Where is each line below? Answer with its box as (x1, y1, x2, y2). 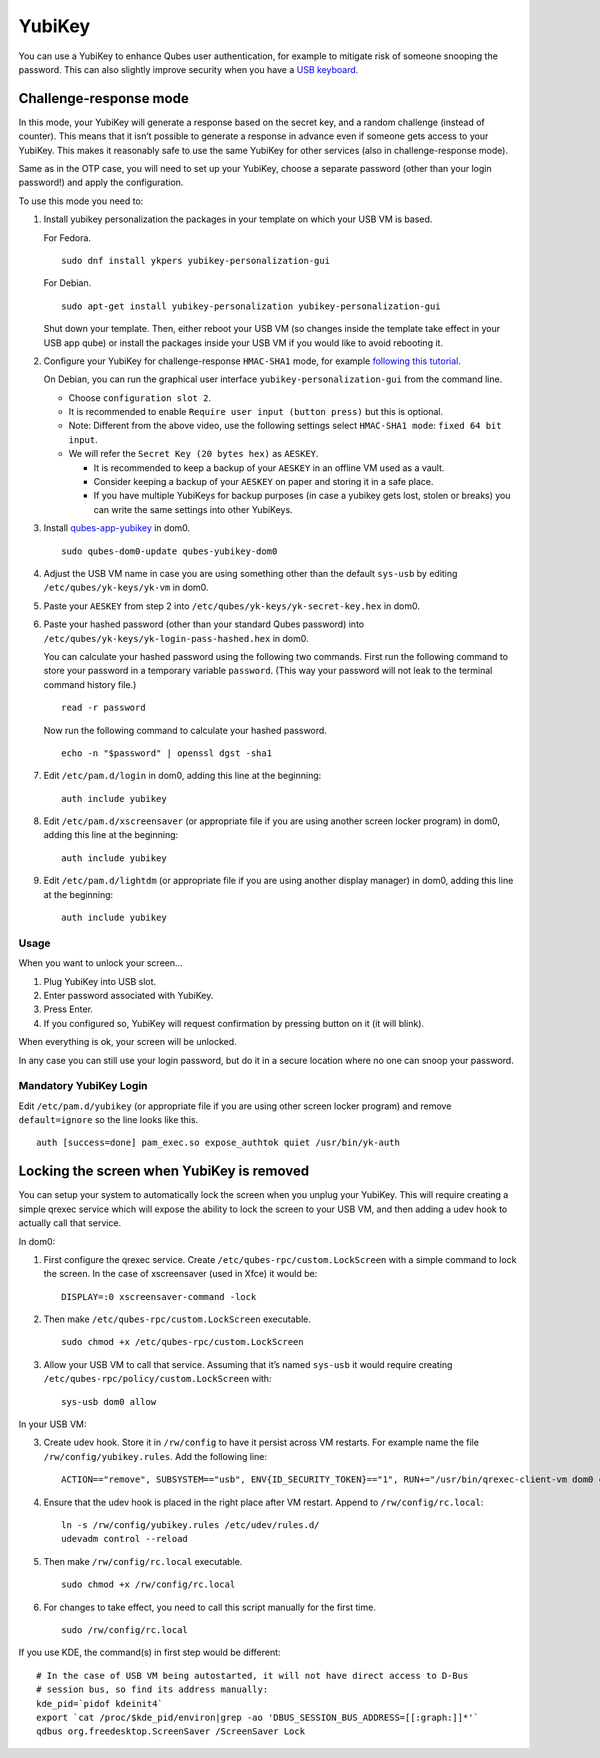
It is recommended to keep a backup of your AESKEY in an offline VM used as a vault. (93, 461, 445, 474)
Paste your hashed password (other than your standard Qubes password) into (43, 618, 365, 630)
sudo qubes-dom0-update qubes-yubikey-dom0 (61, 545, 278, 557)
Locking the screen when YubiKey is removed (18, 1163, 310, 1180)
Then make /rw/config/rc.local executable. (43, 1555, 243, 1567)
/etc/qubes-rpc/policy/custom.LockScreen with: (43, 1373, 272, 1385)
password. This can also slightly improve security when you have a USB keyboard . (18, 63, 359, 75)
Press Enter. (43, 1003, 94, 1015)
